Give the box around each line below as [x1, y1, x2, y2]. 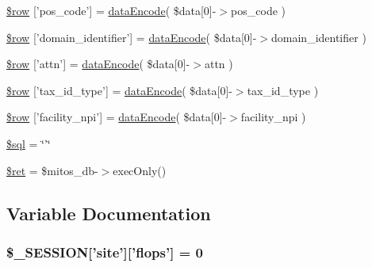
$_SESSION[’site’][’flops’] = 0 [6, 242, 203, 261]
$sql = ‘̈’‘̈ [6, 135, 51, 151]
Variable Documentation [6, 200, 211, 225]
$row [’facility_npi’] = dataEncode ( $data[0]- [6, 109, 227, 125]
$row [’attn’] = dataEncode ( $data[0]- [6, 55, 190, 72]
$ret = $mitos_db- [6, 162, 98, 178]
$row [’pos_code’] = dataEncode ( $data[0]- [6, 2, 217, 18]
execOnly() [113, 162, 167, 178]
